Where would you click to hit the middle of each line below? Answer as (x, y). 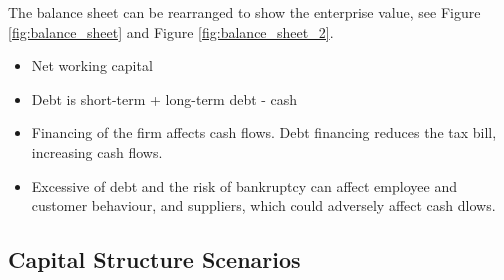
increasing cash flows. (97, 151)
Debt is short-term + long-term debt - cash (164, 98)
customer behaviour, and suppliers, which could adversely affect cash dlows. (263, 205)
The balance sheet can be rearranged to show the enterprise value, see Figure (244, 12)
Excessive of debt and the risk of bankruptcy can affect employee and (244, 185)
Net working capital (92, 65)
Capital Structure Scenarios (154, 259)
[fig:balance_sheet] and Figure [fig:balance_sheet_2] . (171, 31)
